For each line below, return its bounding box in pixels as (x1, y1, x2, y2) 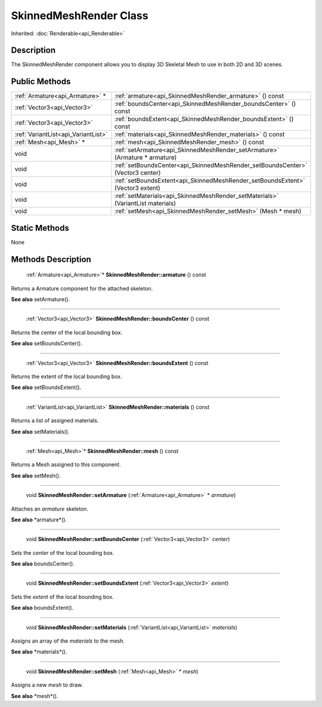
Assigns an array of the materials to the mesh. (11, 637, 125, 644)
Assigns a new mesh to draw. (11, 681, 83, 689)
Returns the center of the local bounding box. (11, 329, 123, 336)
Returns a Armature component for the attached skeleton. (11, 285, 153, 292)
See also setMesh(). (11, 472, 61, 479)
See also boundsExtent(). (11, 604, 74, 612)
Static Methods (11, 223, 70, 233)
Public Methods (11, 76, 71, 87)
